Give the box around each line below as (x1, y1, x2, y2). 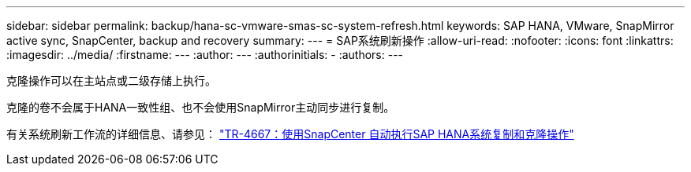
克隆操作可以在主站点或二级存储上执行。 (6, 74, 216, 87)
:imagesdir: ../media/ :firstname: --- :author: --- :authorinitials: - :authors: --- (6, 48, 404, 61)
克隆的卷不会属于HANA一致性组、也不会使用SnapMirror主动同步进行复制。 (6, 101, 395, 114)
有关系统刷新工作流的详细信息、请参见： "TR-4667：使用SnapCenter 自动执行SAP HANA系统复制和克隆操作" (6, 127, 574, 141)
